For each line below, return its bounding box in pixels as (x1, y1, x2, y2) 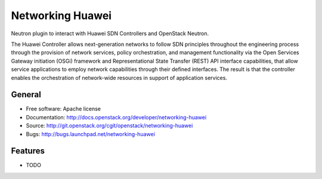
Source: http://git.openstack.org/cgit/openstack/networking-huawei (26, 122, 193, 129)
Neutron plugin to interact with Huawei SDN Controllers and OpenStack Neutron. (11, 30, 209, 37)
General (11, 89, 42, 100)
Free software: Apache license (26, 105, 101, 113)
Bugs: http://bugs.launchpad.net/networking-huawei (26, 130, 155, 137)
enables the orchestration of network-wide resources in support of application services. (11, 74, 228, 81)
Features (11, 146, 45, 156)
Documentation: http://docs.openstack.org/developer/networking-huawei (26, 113, 207, 121)
